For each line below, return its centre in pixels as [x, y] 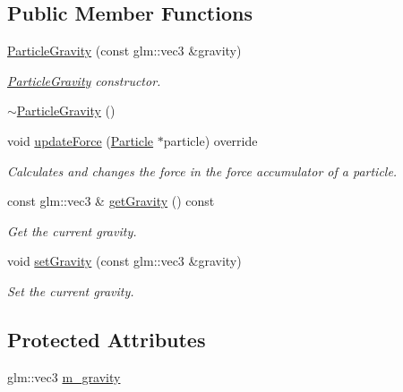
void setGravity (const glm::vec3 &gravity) [124, 261]
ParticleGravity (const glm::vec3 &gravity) [124, 51]
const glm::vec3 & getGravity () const [111, 201]
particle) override [210, 140]
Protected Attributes [107, 339]
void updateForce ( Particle [81, 140]
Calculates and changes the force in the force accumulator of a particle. [202, 170]
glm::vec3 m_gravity [64, 376]
